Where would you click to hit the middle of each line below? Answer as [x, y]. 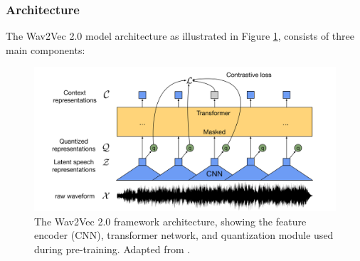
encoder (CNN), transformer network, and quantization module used [184, 235]
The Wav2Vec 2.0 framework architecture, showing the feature [170, 221]
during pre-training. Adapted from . [112, 249]
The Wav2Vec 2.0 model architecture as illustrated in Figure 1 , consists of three [180, 36]
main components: [46, 49]
